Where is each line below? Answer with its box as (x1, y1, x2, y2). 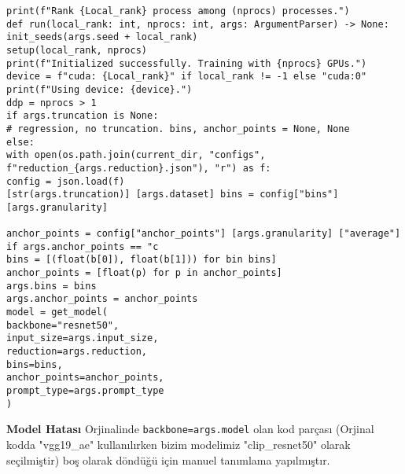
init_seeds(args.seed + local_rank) (6, 31, 198, 43)
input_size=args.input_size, (6, 333, 159, 344)
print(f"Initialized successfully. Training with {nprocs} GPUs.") (6, 57, 367, 69)
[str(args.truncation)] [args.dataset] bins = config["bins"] (6, 189, 339, 200)
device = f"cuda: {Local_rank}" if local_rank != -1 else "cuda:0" (6, 71, 367, 83)
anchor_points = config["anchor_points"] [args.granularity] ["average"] (6, 228, 401, 240)
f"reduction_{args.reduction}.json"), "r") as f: (6, 162, 271, 174)
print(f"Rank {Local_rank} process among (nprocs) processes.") (6, 6, 350, 17)
